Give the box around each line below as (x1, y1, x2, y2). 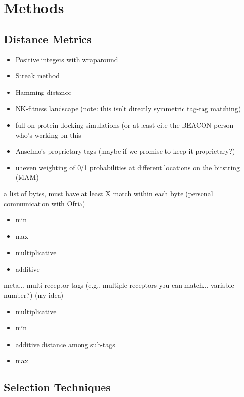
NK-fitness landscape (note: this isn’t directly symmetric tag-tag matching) (15, 103, 241, 114)
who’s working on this (15, 129, 81, 140)
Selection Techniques (4, 379, 111, 395)
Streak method (15, 70, 60, 81)
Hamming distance (15, 87, 71, 97)
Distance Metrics (4, 31, 92, 46)
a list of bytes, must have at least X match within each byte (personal (4, 188, 213, 198)
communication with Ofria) (4, 198, 85, 208)
